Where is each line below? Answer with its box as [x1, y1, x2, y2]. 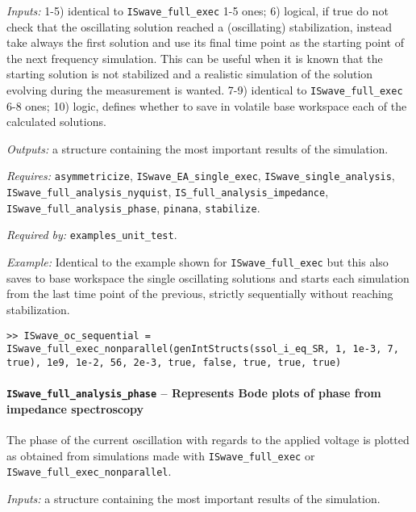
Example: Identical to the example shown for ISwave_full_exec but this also [6, 254, 389, 271]
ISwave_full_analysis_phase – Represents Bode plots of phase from [6, 384, 381, 401]
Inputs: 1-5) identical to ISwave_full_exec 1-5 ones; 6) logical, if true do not [6, 2, 389, 19]
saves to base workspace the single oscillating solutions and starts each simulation [6, 269, 410, 286]
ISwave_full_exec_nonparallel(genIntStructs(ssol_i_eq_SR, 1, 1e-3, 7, [6, 343, 399, 355]
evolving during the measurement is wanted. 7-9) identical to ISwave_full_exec [6, 82, 403, 99]
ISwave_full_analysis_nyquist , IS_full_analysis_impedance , [6, 183, 329, 200]
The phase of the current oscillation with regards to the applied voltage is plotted [6, 430, 410, 447]
